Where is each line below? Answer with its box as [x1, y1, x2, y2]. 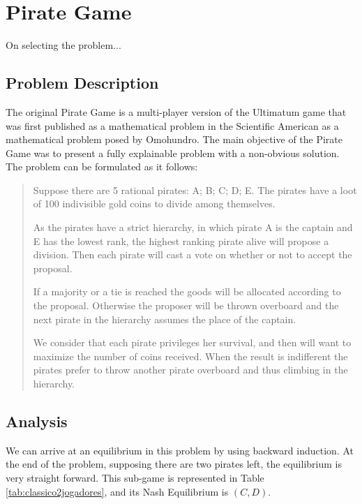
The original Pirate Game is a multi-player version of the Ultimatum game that [6, 104, 347, 119]
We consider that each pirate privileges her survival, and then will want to [33, 335, 352, 350]
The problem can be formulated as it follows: [6, 159, 198, 174]
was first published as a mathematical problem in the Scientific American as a [6, 118, 339, 133]
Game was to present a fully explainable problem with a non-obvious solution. [6, 145, 340, 160]
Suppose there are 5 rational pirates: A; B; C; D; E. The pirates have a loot [33, 182, 357, 197]
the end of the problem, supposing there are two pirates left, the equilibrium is [6, 457, 342, 471]
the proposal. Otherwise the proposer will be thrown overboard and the [33, 298, 339, 313]
